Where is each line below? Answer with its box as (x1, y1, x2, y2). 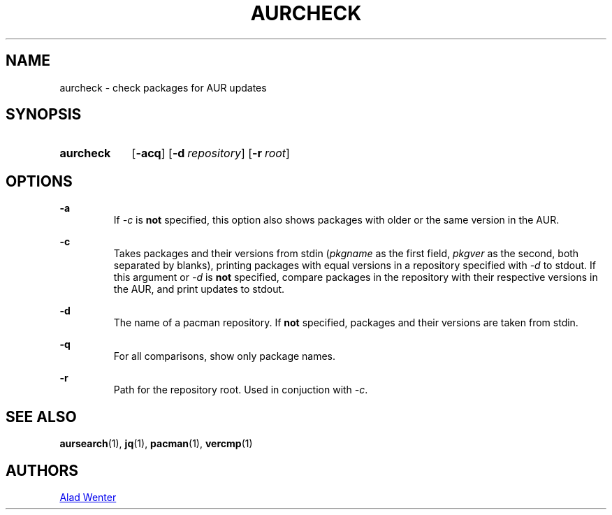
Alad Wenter (59, 491, 117, 503)
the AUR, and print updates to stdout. (113, 283, 285, 296)
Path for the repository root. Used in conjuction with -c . (113, 384, 368, 396)
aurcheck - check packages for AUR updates (59, 81, 267, 94)
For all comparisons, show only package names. (113, 350, 336, 363)
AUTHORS (6, 461, 79, 479)
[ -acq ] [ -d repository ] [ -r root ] (131, 146, 290, 161)
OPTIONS (6, 172, 73, 190)
